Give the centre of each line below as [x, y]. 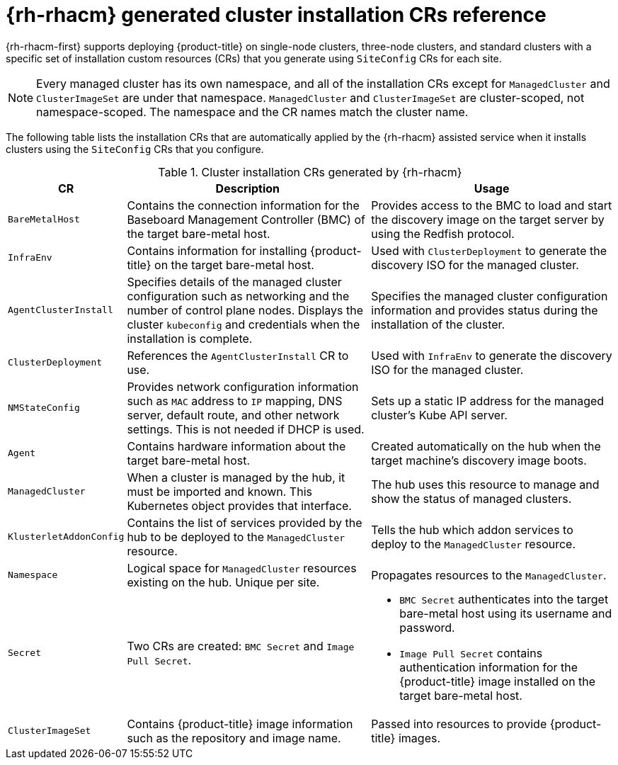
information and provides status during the [485, 310]
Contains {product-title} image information [240, 724]
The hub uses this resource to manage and [485, 484]
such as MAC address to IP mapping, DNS [235, 401]
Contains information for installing [217, 250]
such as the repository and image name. [234, 738]
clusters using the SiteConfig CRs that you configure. [135, 149]
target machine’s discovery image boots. [479, 460]
